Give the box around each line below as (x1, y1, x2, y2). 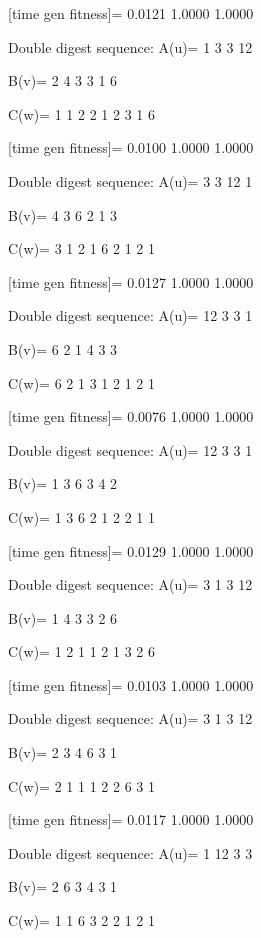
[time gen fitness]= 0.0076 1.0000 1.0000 (8, 406, 254, 427)
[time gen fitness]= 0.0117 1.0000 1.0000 (8, 809, 254, 830)
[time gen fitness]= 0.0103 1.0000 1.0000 (8, 674, 254, 695)
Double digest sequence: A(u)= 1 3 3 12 (8, 36, 253, 57)
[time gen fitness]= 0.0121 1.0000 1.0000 (8, 3, 254, 23)
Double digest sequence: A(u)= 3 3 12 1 (8, 170, 253, 191)
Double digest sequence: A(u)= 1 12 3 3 (8, 842, 253, 863)
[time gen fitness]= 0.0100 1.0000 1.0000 (8, 137, 254, 158)
